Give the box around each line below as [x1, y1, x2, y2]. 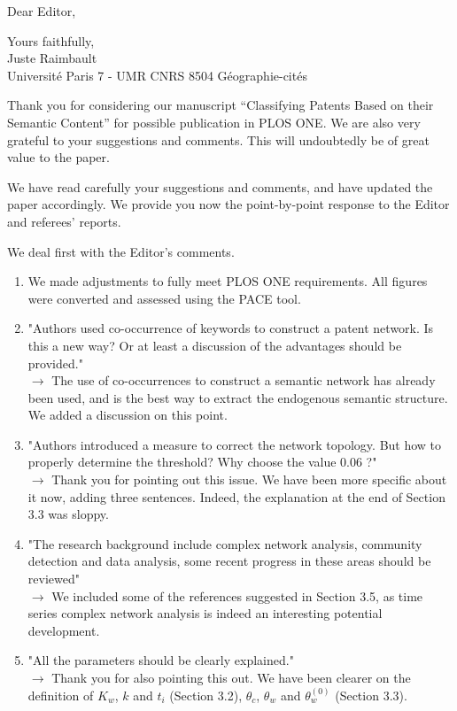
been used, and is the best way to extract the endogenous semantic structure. [27, 388, 448, 406]
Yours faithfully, [7, 31, 95, 50]
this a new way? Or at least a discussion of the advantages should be [27, 336, 402, 354]
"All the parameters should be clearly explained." [27, 651, 294, 669]
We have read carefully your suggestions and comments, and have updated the [7, 177, 433, 196]
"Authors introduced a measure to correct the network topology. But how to [27, 435, 442, 453]
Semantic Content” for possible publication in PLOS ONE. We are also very [7, 112, 421, 131]
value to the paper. [7, 148, 110, 166]
